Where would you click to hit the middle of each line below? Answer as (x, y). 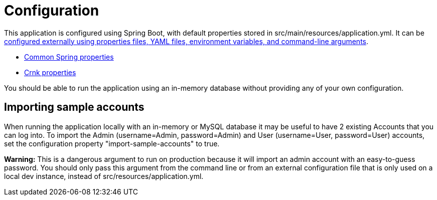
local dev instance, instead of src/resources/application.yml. (104, 176)
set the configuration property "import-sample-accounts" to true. (112, 143)
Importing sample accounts (74, 107)
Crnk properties (50, 72)
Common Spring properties (69, 57)
